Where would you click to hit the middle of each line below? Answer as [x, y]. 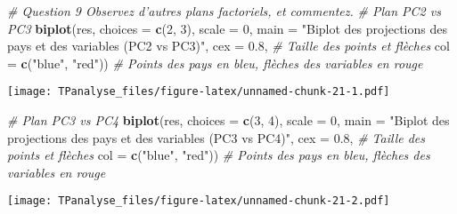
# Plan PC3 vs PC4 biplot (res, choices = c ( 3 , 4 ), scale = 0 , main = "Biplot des [228, 120]
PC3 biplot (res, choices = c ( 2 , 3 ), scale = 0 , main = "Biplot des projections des [227, 28]
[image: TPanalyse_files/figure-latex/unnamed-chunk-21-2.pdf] [199, 201]
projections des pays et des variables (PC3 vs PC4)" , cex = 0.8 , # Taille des [216, 137]
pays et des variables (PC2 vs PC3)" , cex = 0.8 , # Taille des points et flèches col [228, 46]
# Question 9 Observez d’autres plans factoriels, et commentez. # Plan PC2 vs [224, 11]
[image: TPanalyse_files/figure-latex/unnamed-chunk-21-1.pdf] [199, 92]
